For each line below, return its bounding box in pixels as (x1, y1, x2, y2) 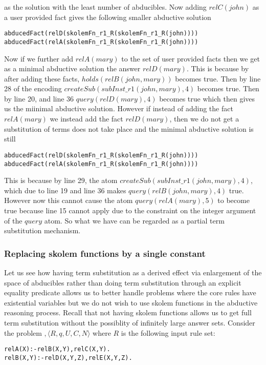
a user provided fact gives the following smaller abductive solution (4, 11, 211, 22)
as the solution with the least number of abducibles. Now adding (4, 2, 207, 12)
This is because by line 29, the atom (4, 175, 118, 186)
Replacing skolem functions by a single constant (4, 247, 206, 259)
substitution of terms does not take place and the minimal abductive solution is (4, 123, 254, 134)
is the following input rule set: (121, 327, 215, 338)
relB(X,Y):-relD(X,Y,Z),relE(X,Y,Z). (4, 354, 132, 361)
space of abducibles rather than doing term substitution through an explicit (4, 277, 241, 288)
